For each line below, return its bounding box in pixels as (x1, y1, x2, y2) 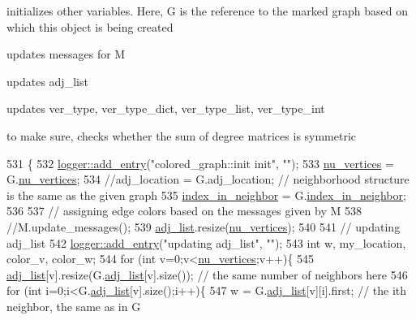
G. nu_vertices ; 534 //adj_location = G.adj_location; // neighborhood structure (6, 171, 410, 188)
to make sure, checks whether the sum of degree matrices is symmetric (6, 127, 357, 144)
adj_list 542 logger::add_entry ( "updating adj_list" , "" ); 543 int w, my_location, (6, 234, 406, 251)
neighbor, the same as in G (6, 297, 141, 314)
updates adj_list (6, 72, 88, 89)
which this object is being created (6, 18, 174, 35)
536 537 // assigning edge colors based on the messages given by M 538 (6, 202, 362, 219)
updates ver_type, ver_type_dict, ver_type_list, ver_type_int (6, 100, 325, 117)
